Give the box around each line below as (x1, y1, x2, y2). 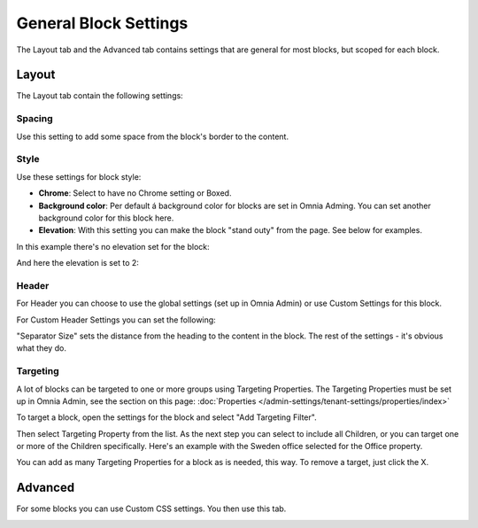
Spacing (16, 113, 53, 125)
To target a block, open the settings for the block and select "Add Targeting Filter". (16, 412, 318, 423)
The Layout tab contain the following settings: (16, 90, 183, 101)
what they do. (16, 343, 66, 353)
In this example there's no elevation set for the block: (16, 241, 210, 252)
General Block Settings (16, 13, 189, 33)
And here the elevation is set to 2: (16, 258, 139, 268)
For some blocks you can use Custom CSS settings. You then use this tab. (16, 503, 287, 514)
